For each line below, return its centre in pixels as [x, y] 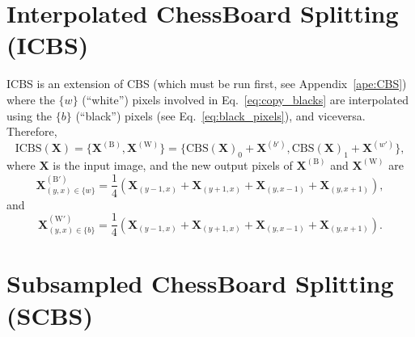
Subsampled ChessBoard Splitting [200, 283]
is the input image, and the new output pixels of [173, 164]
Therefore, [32, 131]
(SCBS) [50, 315]
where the [31, 99]
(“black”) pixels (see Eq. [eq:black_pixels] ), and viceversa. [220, 115]
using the [30, 115]
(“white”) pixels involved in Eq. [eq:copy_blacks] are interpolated [246, 99]
